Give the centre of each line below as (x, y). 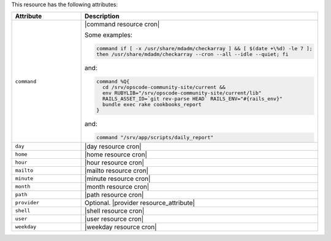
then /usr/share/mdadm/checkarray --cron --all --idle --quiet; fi (192, 54)
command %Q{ (113, 82)
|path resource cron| (114, 194)
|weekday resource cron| (120, 227)
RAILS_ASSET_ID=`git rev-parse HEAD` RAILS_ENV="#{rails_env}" (192, 99)
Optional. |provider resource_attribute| (140, 202)
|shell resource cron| (114, 210)
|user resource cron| (114, 219)
